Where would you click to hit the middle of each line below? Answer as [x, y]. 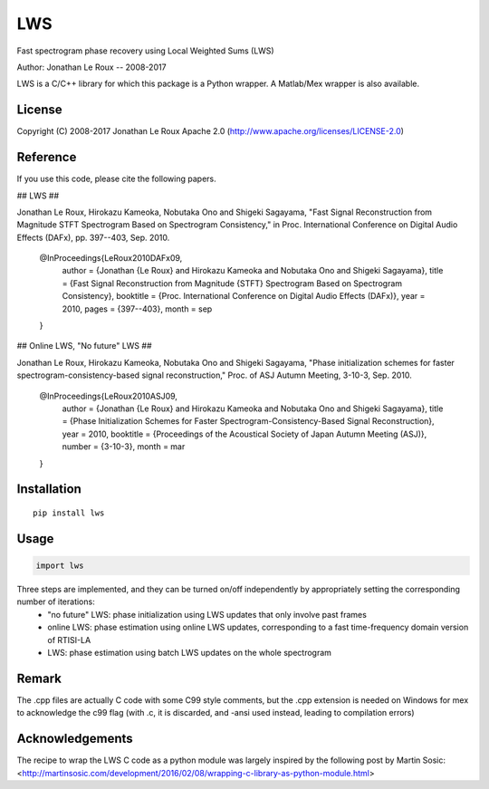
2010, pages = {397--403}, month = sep [137, 309]
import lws [60, 565]
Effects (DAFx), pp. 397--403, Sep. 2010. [93, 237]
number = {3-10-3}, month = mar [124, 447]
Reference [47, 157]
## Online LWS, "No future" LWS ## [84, 346]
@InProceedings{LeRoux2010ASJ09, [109, 396]
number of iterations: [56, 601]
